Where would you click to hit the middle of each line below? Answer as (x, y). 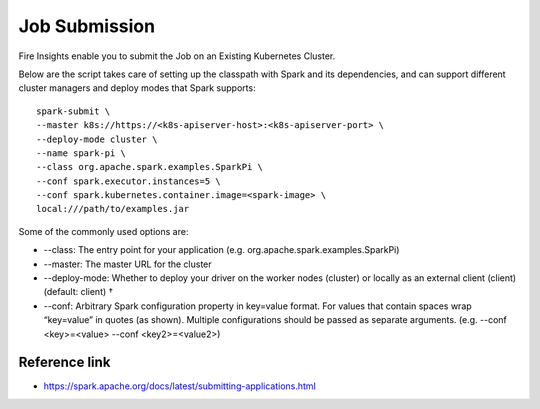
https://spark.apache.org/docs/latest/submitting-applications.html (180, 386)
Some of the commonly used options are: (103, 231)
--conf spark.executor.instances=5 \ (129, 181)
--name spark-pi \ (81, 153)
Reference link (64, 362)
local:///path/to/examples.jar (113, 209)
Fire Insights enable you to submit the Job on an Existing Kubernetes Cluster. (177, 56)
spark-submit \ (73, 111)
